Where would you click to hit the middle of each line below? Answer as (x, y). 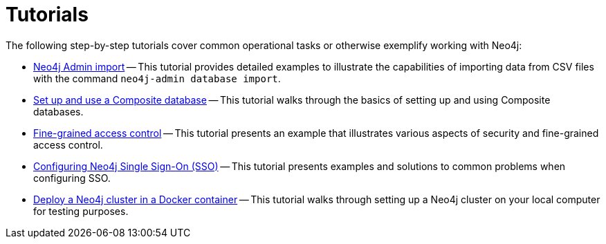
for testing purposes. (81, 211)
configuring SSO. (72, 178)
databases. (58, 111)
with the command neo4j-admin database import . (157, 78)
